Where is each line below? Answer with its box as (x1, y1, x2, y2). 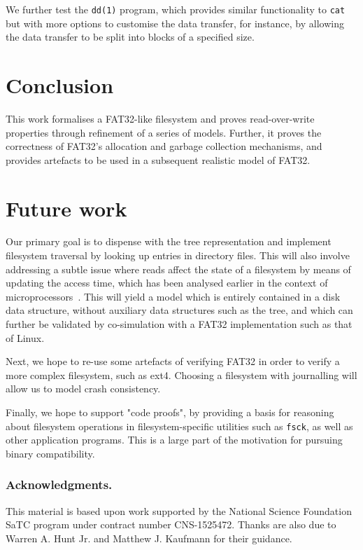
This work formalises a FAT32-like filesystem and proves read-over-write (6, 111, 315, 125)
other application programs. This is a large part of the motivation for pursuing (6, 432, 343, 447)
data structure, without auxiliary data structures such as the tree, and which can (6, 303, 353, 317)
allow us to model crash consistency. (6, 381, 161, 396)
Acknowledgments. (6, 476, 113, 493)
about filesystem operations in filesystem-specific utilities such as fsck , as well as (6, 418, 353, 433)
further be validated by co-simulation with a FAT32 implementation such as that (6, 317, 353, 331)
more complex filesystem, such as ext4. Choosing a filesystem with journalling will (6, 367, 357, 382)
